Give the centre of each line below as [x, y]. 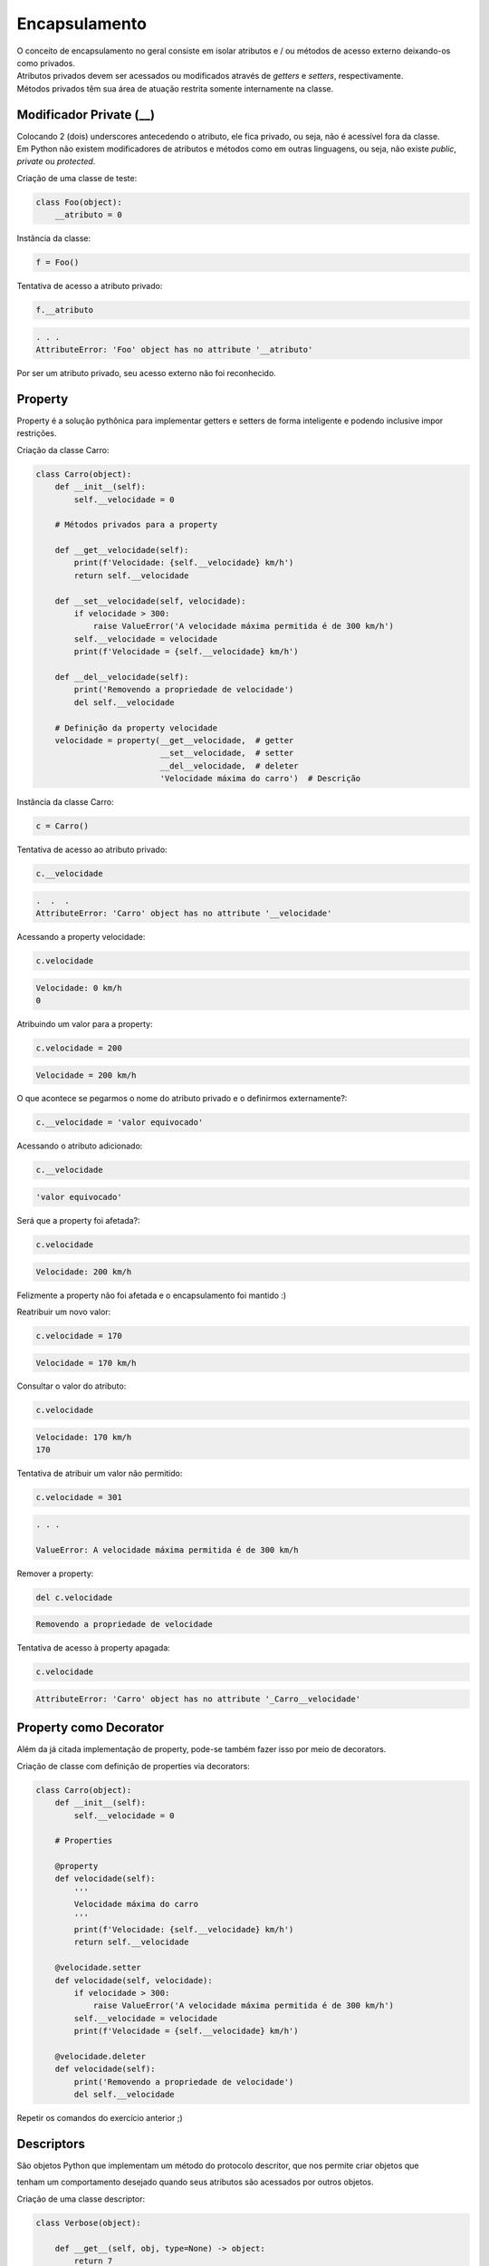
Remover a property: [55, 1574]
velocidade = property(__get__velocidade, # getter [174, 740]
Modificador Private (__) [86, 115]
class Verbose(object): [89, 2222]
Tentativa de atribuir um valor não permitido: [100, 1474]
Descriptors [51, 2144]
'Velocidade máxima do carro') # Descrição [260, 779]
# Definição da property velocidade [136, 728]
